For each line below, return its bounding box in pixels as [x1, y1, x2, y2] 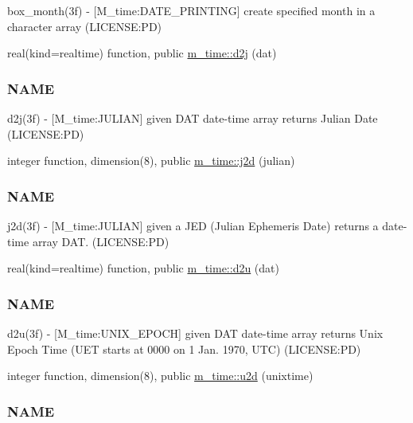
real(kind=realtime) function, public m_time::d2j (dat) [7, 45, 277, 61]
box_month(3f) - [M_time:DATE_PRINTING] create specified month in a [7, 2, 376, 18]
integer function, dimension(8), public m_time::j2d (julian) [7, 152, 295, 169]
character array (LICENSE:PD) [7, 18, 162, 34]
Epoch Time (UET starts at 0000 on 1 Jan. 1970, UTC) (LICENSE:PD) [7, 340, 361, 357]
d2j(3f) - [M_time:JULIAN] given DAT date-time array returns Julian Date [7, 110, 378, 126]
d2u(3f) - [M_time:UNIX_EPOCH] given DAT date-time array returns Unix [7, 325, 384, 341]
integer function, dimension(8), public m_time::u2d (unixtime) [7, 367, 314, 384]
